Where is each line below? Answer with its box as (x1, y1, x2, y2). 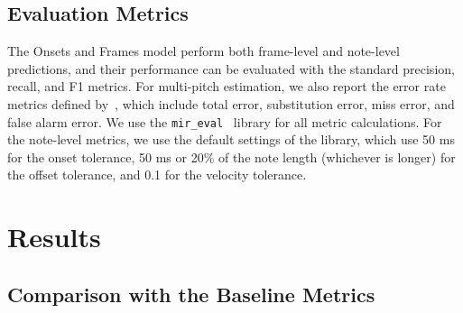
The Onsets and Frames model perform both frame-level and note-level (7, 41, 400, 60)
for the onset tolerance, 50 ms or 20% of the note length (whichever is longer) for (7, 147, 456, 166)
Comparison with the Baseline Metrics (7, 280, 375, 308)
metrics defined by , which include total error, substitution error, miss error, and (7, 94, 455, 113)
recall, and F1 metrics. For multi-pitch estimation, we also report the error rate (7, 77, 446, 96)
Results (7, 218, 101, 255)
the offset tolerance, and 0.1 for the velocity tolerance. (7, 165, 307, 184)
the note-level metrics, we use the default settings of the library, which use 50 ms (7, 130, 455, 149)
